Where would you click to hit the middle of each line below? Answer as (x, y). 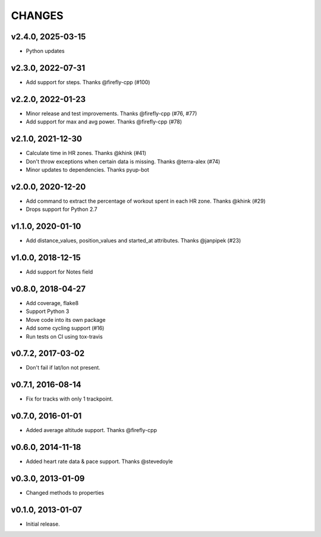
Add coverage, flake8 (52, 303)
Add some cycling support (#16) (65, 328)
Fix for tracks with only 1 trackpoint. (70, 399)
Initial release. (43, 524)
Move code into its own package (66, 319)
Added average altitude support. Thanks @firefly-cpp (92, 430)
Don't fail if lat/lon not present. (63, 368)
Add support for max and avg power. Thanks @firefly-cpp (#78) (104, 122)
